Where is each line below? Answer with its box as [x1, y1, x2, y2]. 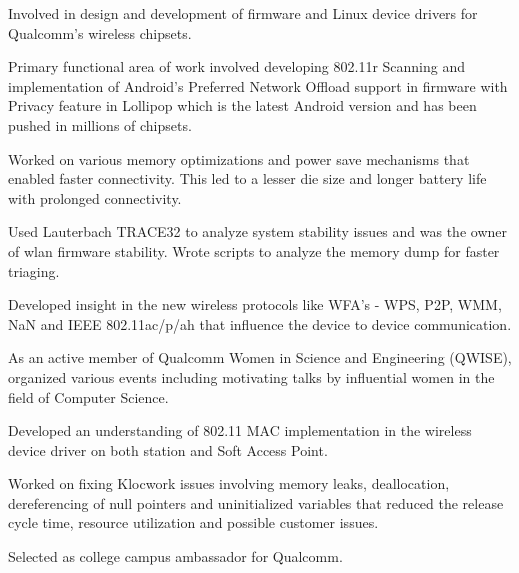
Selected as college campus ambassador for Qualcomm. [8, 546, 343, 567]
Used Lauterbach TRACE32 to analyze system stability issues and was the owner [8, 221, 507, 242]
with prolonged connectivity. [8, 187, 182, 208]
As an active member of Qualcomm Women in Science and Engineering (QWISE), [8, 347, 512, 368]
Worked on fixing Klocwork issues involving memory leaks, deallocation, [8, 473, 450, 494]
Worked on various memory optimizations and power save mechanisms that [8, 148, 470, 169]
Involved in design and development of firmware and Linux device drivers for [8, 3, 478, 23]
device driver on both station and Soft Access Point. [8, 439, 328, 460]
